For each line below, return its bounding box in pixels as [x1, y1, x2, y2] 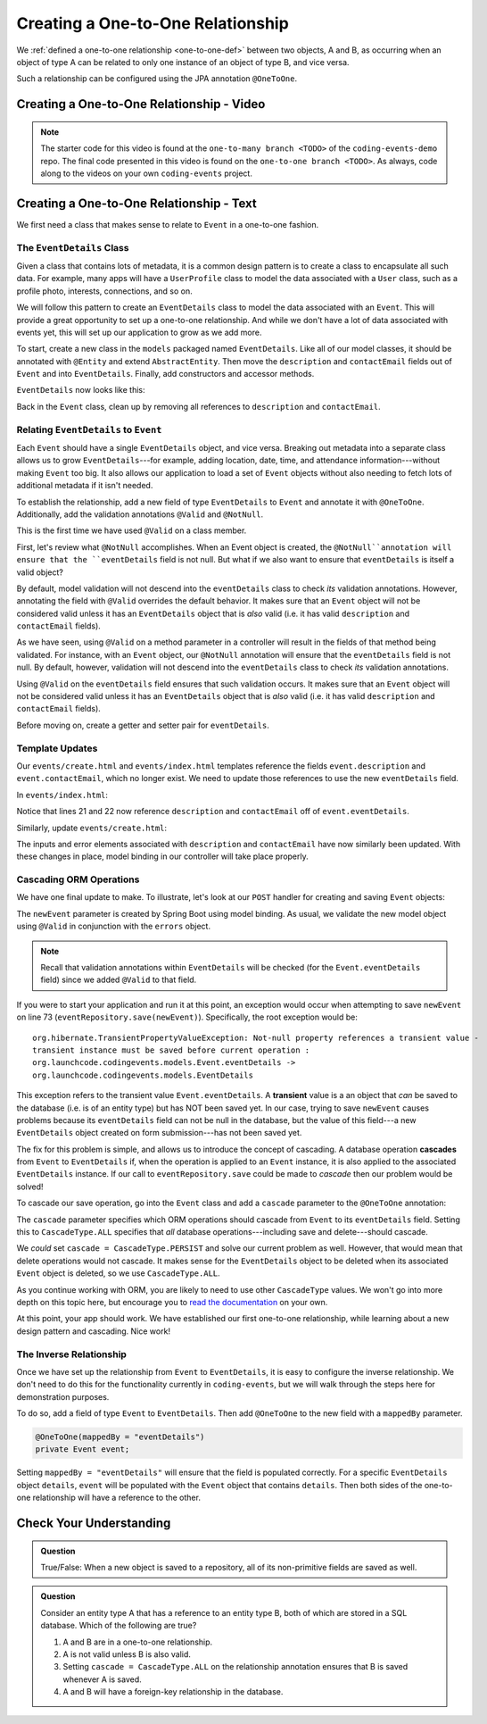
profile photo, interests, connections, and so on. [16, 286, 193, 296]
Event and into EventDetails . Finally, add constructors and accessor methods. [16, 369, 315, 379]
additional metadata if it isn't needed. [16, 480, 153, 491]
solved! [16, 1181, 44, 1192]
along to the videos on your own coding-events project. [40, 168, 253, 179]
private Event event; [35, 1445, 130, 1454]
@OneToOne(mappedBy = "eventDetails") [35, 1432, 205, 1442]
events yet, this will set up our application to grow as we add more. [16, 327, 262, 337]
